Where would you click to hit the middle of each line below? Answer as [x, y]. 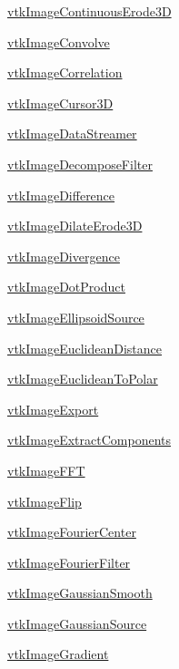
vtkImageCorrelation [65, 72]
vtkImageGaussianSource [77, 623]
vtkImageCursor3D [60, 103]
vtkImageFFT [46, 470]
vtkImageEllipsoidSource [76, 317]
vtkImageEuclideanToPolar [83, 379]
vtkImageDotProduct [66, 287]
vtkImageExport [53, 409]
